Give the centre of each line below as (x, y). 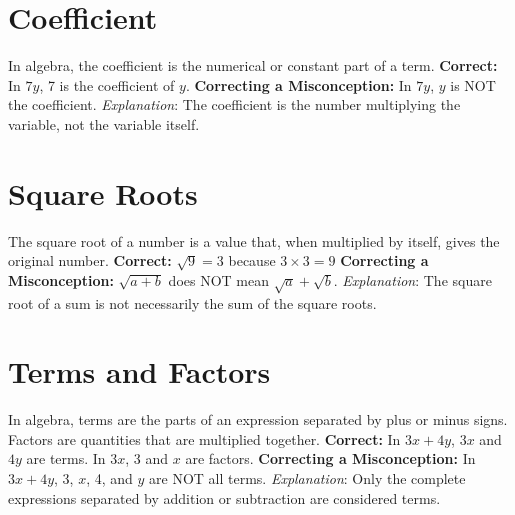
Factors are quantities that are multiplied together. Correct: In (204, 438)
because (252, 260)
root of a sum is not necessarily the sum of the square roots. (192, 302)
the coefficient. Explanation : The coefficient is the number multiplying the (234, 104)
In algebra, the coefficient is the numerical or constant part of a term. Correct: (253, 65)
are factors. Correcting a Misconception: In (330, 458)
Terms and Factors (139, 371)
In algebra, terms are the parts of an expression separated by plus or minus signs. (258, 419)
